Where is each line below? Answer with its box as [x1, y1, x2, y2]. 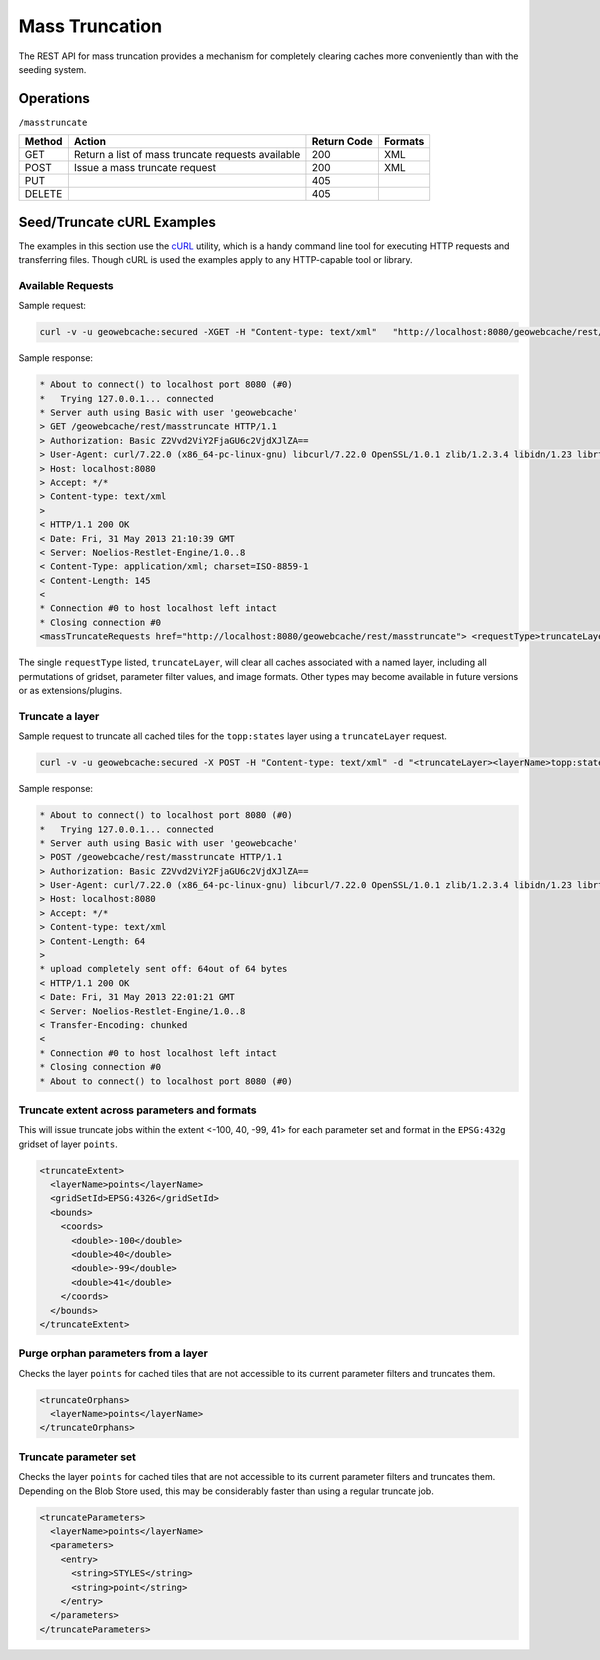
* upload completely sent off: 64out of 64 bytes [39, 963, 288, 975]
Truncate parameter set [18, 1450, 137, 1464]
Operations [18, 90, 90, 107]
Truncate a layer [18, 709, 100, 723]
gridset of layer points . [18, 1138, 119, 1150]
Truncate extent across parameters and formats [18, 1103, 257, 1117]
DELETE [24, 187, 63, 201]
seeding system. [18, 63, 87, 75]
